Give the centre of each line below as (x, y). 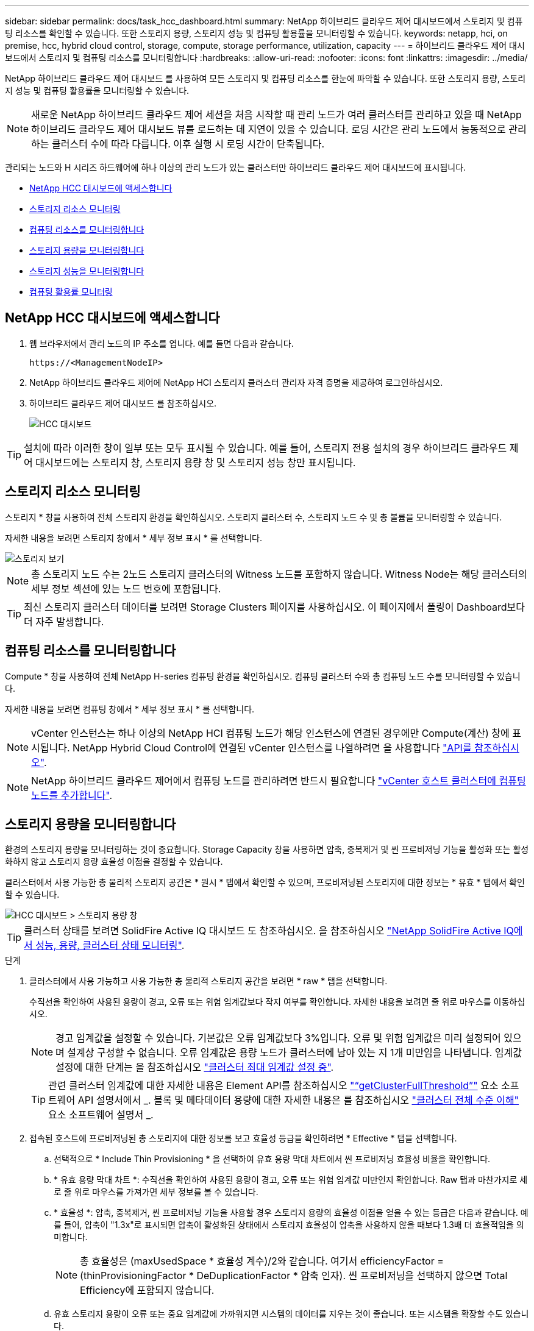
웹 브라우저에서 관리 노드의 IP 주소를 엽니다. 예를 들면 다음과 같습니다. (162, 343)
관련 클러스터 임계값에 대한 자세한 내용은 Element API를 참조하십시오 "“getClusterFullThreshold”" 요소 (273, 1086)
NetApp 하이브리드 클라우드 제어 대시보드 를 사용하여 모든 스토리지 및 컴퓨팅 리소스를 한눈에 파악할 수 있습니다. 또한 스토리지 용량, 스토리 (265, 78)
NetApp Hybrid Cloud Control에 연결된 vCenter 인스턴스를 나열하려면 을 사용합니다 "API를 (272, 747)
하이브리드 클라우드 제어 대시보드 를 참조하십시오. (123, 403)
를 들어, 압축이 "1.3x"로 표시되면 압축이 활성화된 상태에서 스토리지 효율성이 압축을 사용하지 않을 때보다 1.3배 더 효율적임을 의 (289, 1225)
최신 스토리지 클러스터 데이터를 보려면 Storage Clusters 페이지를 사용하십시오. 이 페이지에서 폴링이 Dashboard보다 (274, 607)
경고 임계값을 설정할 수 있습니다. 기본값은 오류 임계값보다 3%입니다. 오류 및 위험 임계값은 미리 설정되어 (278, 1038)
